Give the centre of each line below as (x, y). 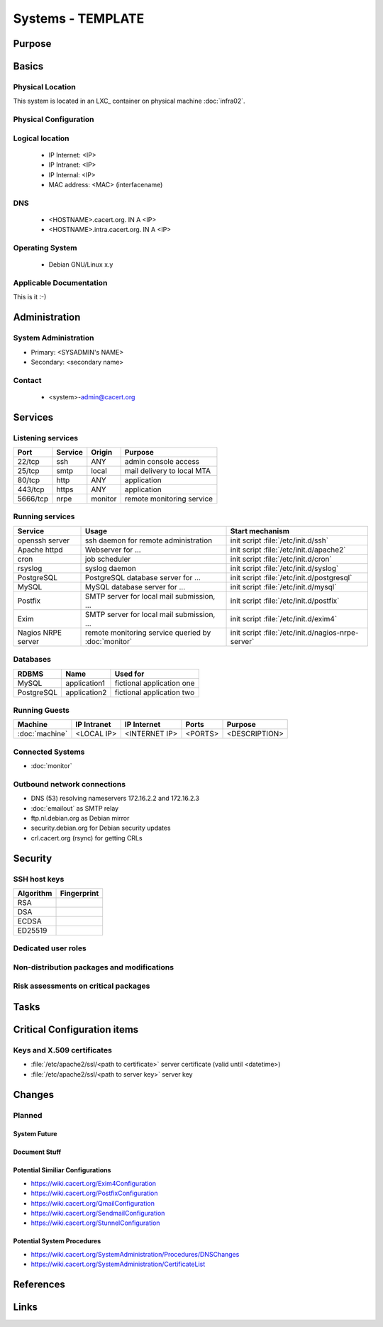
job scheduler (108, 559)
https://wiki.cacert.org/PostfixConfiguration (95, 1193)
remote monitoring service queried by (148, 633)
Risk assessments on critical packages (82, 986)
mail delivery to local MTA (168, 471)
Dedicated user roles (50, 948)
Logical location (41, 138)
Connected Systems (49, 752)
